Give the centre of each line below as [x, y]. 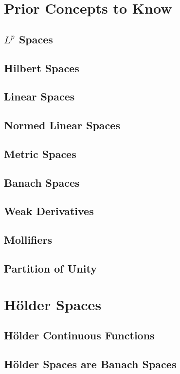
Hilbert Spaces [42, 68]
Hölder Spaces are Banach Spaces [90, 364]
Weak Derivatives [49, 211]
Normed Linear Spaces [62, 125]
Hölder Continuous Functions [79, 335]
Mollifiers [28, 240]
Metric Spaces [40, 153]
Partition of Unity [50, 268]
